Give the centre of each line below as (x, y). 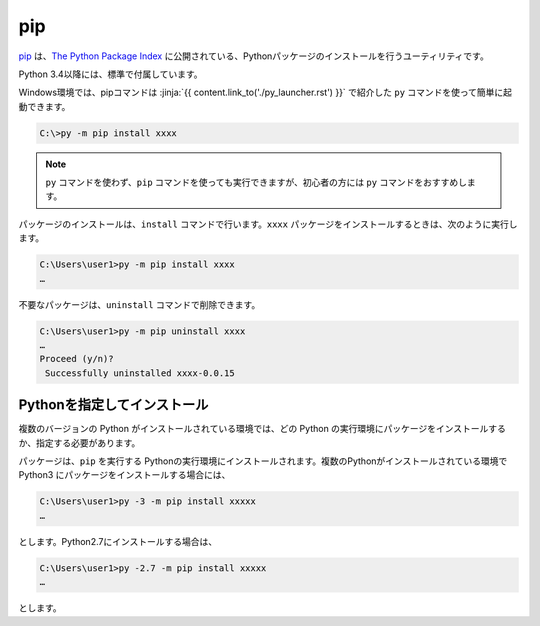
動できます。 (44, 106)
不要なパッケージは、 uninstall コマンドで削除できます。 (139, 304)
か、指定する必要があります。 (79, 442)
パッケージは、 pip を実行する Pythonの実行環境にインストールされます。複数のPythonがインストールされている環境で (263, 461)
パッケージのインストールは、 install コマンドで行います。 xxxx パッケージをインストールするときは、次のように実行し (268, 224)
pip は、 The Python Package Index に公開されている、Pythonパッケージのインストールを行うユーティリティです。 (253, 56)
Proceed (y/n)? (76, 359)
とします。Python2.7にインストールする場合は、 (118, 541)
